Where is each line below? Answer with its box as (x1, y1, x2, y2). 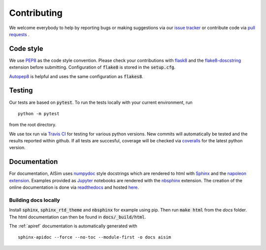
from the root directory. (9, 122, 57, 128)
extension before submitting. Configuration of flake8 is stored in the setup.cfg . (9, 64, 176, 70)
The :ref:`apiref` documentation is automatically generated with (9, 223, 137, 229)
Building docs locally (9, 197, 60, 204)
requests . (9, 31, 30, 37)
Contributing (9, 7, 63, 18)
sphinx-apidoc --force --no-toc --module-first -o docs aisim (18, 235, 171, 240)
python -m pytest (18, 111, 60, 116)
